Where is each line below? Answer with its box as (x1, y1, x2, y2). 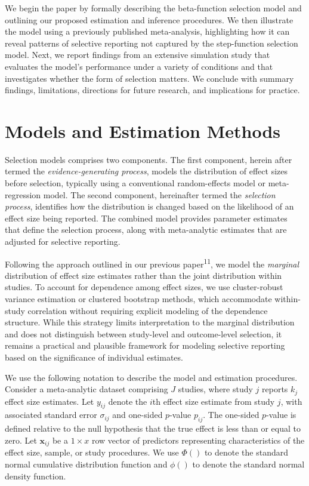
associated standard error (5, 408, 97, 421)
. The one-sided (203, 408, 259, 421)
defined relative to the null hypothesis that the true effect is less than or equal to (5, 422, 301, 435)
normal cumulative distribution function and (5, 457, 168, 470)
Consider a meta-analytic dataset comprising (5, 383, 168, 395)
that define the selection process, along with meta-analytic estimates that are (5, 223, 287, 236)
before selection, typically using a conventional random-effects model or (5, 177, 266, 189)
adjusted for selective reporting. (5, 235, 120, 248)
